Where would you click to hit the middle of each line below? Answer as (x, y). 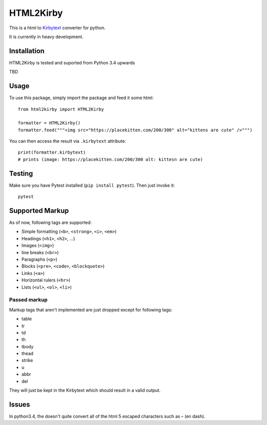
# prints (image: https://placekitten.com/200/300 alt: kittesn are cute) (111, 159)
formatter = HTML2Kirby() (49, 123)
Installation (27, 51)
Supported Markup (39, 211)
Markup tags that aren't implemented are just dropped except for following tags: (91, 310)
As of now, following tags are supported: (50, 222)
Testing (21, 173)
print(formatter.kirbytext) (52, 153)
